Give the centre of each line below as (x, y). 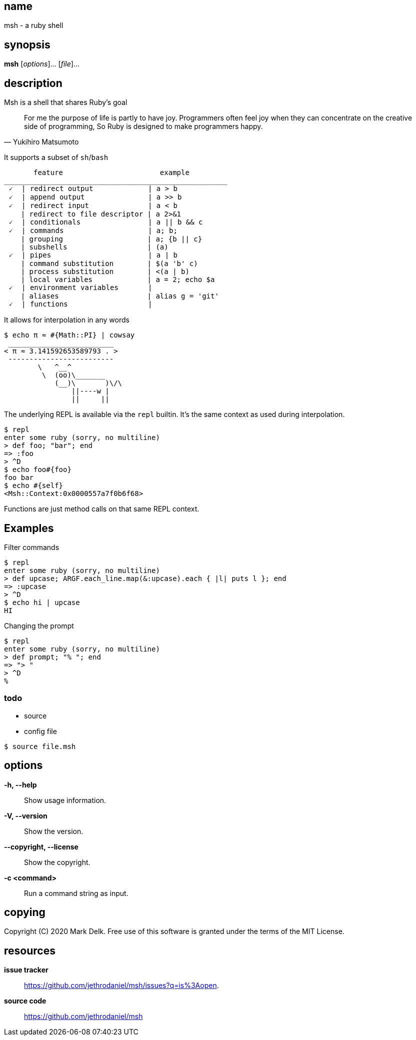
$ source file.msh (40, 746)
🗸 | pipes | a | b (93, 255)
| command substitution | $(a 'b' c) (109, 264)
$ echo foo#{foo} (38, 470)
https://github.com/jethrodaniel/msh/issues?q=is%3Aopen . (121, 985)
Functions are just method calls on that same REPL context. (102, 509)
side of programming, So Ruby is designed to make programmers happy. (143, 126)
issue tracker (26, 970)
